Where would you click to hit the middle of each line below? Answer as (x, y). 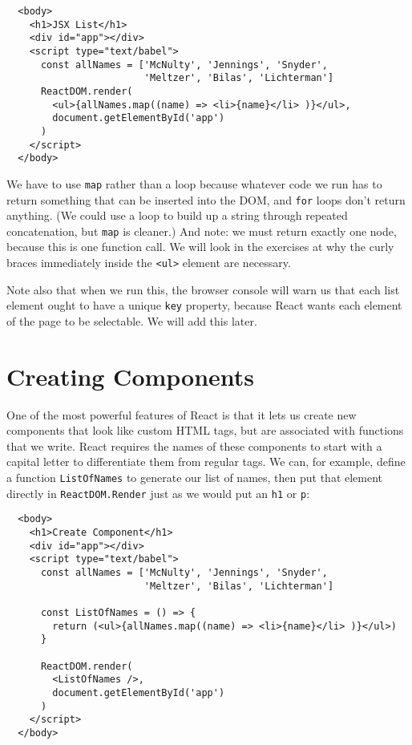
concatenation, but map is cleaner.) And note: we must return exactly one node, (202, 231)
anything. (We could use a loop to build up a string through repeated (177, 215)
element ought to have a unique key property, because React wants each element (204, 305)
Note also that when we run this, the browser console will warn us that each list (203, 289)
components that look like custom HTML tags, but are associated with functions (205, 430)
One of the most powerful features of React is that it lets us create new (182, 414)
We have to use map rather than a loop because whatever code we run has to (194, 183)
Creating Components (131, 376)
